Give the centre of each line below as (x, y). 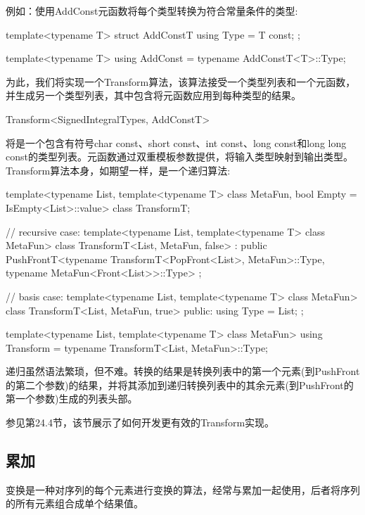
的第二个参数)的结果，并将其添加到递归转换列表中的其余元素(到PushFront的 (180, 384)
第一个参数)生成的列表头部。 (72, 399)
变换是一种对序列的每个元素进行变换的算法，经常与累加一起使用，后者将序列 (183, 489)
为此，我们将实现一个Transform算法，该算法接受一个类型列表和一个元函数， (181, 81)
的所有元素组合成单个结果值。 (75, 503)
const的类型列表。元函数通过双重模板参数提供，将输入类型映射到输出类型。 (179, 157)
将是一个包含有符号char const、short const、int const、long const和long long (176, 142)
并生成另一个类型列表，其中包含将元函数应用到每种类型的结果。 (153, 95)
